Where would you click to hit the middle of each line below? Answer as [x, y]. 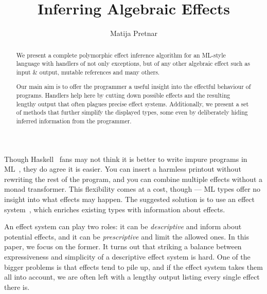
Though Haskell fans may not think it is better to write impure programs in [126, 159]
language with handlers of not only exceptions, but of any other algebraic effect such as [133, 63]
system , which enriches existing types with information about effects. [115, 209]
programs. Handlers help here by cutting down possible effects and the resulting [123, 95]
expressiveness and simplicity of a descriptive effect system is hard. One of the [127, 256]
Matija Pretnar [134, 33]
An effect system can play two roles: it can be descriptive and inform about [123, 226]
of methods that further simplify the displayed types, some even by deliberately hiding [132, 112]
